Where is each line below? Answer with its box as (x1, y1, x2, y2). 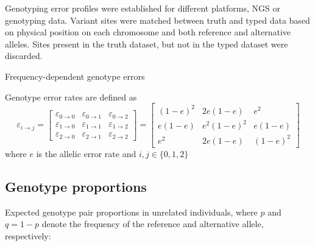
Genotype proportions (5, 177, 147, 195)
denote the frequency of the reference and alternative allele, (41, 217, 264, 230)
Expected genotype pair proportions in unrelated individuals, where (5, 205, 258, 218)
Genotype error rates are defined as (5, 90, 137, 103)
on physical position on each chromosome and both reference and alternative (5, 26, 291, 38)
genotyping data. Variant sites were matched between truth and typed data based (5, 13, 310, 26)
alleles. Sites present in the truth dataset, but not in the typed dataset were (5, 37, 288, 50)
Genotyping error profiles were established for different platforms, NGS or (5, 2, 280, 14)
